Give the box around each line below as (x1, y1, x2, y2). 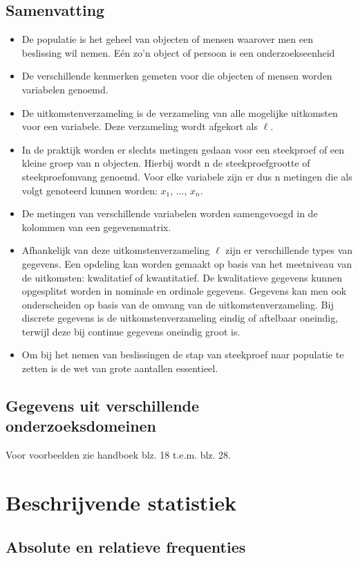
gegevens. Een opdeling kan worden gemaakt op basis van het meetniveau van (21, 256, 352, 270)
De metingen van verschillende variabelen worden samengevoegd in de (21, 206, 318, 221)
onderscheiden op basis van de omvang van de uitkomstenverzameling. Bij (21, 297, 334, 311)
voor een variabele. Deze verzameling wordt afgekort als (21, 119, 258, 134)
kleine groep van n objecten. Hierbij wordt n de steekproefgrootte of (21, 156, 310, 170)
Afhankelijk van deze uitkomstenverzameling (21, 243, 210, 257)
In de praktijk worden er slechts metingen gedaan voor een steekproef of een (21, 142, 345, 156)
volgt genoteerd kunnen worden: (21, 183, 158, 197)
